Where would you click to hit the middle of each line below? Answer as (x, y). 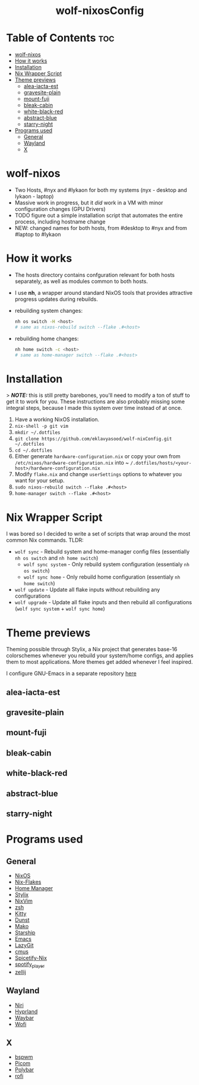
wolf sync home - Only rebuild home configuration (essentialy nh (102, 577)
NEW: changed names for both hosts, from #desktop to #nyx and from (101, 228)
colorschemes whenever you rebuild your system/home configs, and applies (100, 655)
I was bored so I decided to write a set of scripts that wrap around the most (98, 534)
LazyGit (24, 946)
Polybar (24, 1070)
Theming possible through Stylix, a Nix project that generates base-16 (92, 649)
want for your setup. (40, 481)
